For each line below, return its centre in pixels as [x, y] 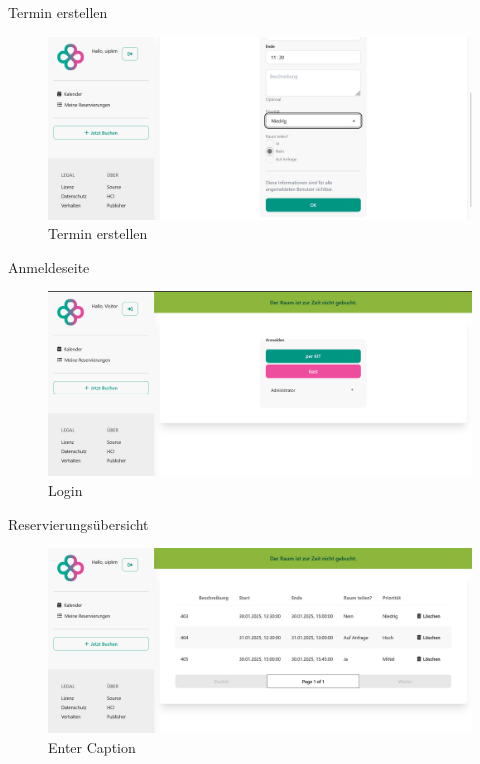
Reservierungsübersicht [78, 523]
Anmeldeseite [49, 266]
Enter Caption [92, 746]
